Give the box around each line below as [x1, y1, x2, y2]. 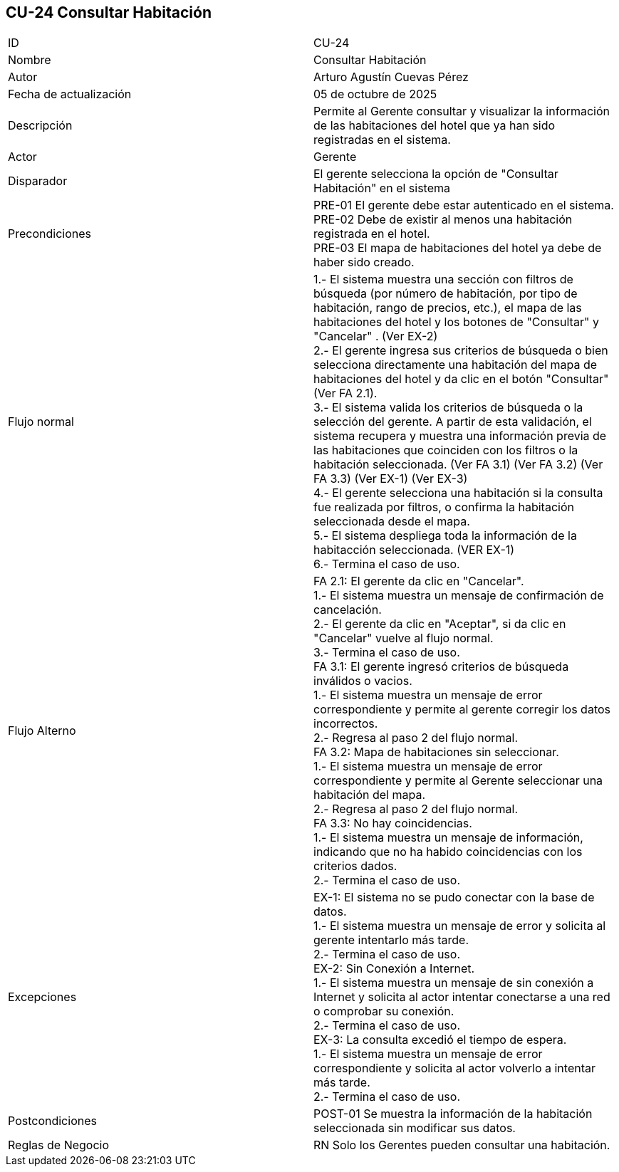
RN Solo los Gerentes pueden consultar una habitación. [313, 1138, 610, 1153]
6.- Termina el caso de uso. [313, 557, 460, 572]
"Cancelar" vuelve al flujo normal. [313, 631, 494, 646]
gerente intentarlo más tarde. [313, 933, 469, 948]
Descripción [8, 118, 73, 133]
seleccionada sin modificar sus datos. [313, 1121, 516, 1136]
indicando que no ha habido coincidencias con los [313, 844, 583, 859]
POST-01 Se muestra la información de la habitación [313, 1106, 593, 1121]
